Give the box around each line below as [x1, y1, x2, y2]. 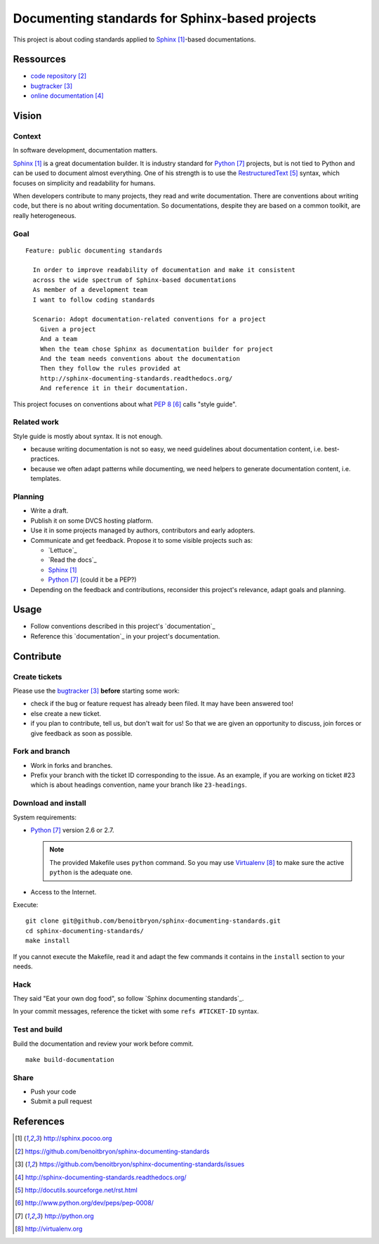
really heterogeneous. [13, 211, 77, 219]
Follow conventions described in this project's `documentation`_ [30, 622, 215, 631]
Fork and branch [13, 746, 70, 756]
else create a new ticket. [30, 709, 102, 717]
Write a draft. [30, 506, 69, 515]
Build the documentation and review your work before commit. [13, 1039, 194, 1048]
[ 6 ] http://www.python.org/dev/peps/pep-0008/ [15, 1199, 154, 1207]
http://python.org [44, 1212, 94, 1220]
